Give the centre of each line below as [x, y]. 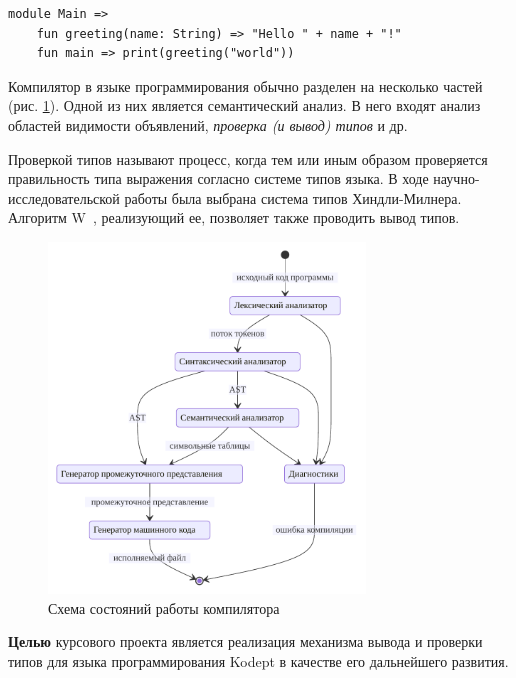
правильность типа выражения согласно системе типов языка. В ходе [218, 178]
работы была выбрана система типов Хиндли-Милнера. [293, 197]
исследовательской [64, 197]
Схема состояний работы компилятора [164, 607]
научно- [456, 178]
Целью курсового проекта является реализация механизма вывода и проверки [245, 641]
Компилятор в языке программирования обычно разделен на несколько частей [245, 85]
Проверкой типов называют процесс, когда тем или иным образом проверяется [248, 158]
